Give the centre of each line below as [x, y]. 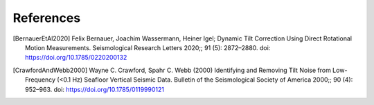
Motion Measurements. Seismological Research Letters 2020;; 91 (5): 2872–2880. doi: [148, 47]
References [47, 18]
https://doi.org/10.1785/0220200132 [76, 58]
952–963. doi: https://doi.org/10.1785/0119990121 [95, 89]
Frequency [40, 80]
